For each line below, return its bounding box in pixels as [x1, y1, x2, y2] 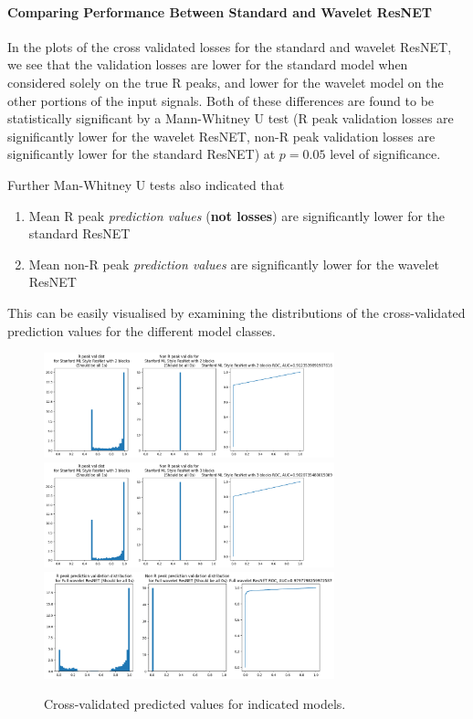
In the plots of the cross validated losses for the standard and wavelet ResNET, [7, 37, 452, 56]
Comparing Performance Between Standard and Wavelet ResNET [7, 2, 433, 21]
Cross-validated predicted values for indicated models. [44, 694, 346, 714]
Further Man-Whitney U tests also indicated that [7, 174, 285, 194]
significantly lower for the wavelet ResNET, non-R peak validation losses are [7, 126, 436, 145]
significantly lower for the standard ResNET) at [7, 144, 276, 164]
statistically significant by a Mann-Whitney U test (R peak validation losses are [7, 109, 454, 128]
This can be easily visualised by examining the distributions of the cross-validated [7, 302, 466, 322]
